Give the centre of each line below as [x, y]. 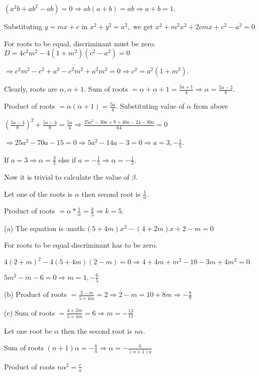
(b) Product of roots [36, 294]
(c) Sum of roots [29, 312]
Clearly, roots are [31, 89]
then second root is [111, 194]
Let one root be [28, 330]
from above [211, 106]
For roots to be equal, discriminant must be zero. [80, 43]
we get [143, 26]
